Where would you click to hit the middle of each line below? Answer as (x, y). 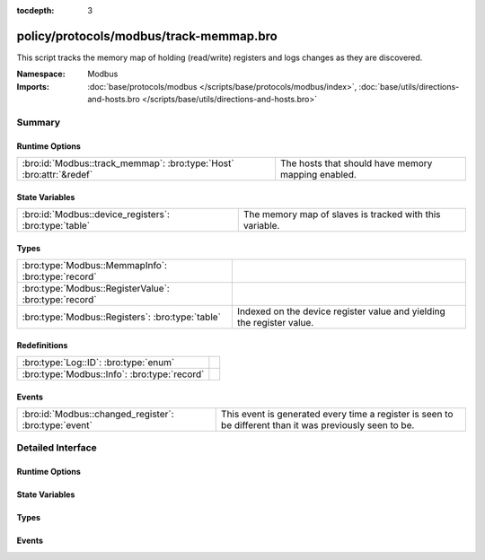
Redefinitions (42, 345)
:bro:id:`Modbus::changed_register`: (98, 415)
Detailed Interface (57, 448)
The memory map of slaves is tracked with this (342, 214)
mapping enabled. (318, 175)
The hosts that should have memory (356, 163)
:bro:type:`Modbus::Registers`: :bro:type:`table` (122, 317)
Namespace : (41, 74)
